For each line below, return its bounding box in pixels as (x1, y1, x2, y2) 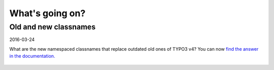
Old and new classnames (9, 22, 96, 31)
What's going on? (9, 8, 86, 19)
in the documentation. (9, 53, 55, 59)
